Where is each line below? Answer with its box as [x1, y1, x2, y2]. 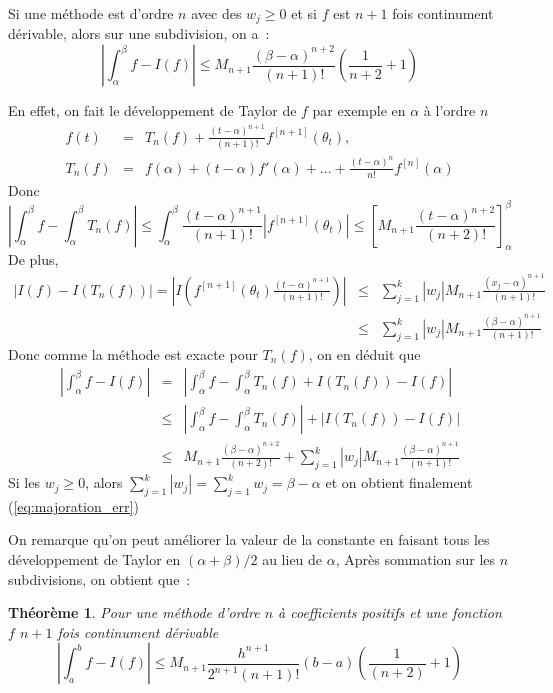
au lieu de [262, 549, 323, 570]
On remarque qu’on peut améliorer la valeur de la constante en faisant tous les [8, 529, 490, 550]
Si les [8, 472, 40, 493]
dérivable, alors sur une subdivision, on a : [8, 23, 270, 44]
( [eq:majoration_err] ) [8, 495, 139, 516]
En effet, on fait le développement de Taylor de [8, 100, 297, 121]
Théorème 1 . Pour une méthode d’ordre [8, 602, 260, 623]
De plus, [8, 249, 59, 270]
